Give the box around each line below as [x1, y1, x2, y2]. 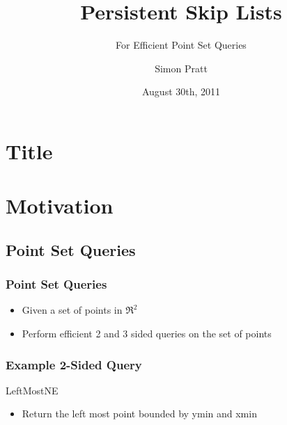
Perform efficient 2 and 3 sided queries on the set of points [22, 326, 272, 341]
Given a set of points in [22, 303, 123, 317]
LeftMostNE [6, 383, 59, 397]
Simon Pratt [155, 61, 208, 75]
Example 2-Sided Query [6, 355, 142, 373]
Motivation [6, 191, 114, 220]
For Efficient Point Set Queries [116, 38, 247, 52]
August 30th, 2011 [141, 84, 221, 99]
